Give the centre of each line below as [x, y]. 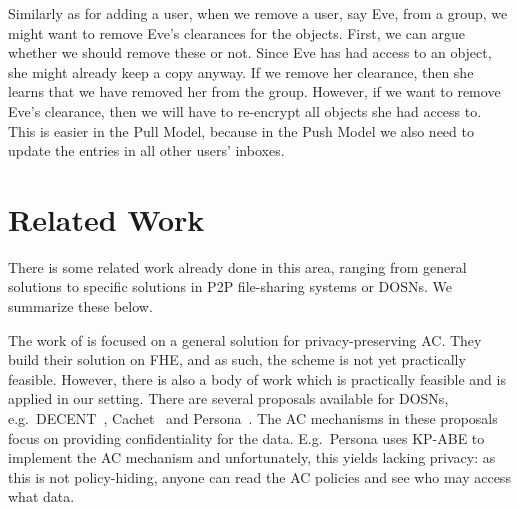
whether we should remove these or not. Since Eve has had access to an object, [250, 52]
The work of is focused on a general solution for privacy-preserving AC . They [245, 339]
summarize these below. [80, 306]
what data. [41, 496]
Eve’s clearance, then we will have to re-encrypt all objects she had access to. [245, 110]
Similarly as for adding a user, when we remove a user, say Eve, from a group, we [258, 13]
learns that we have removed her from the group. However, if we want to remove [254, 91]
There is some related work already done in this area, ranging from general [237, 266]
